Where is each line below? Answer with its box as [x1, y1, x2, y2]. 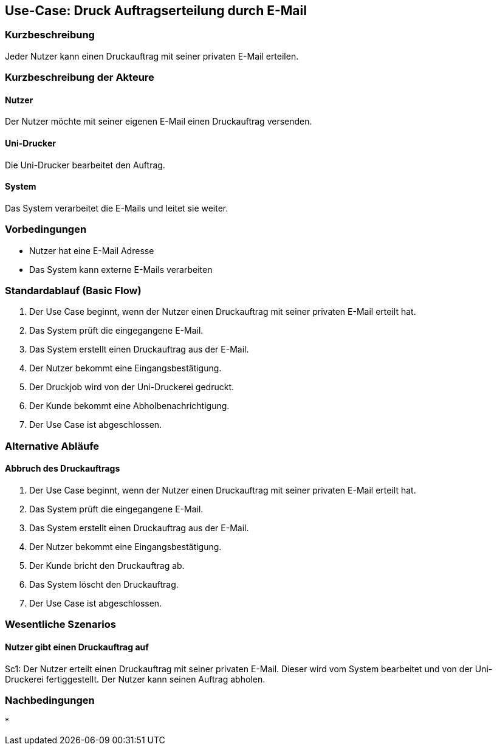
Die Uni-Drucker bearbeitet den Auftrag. [5, 159, 165, 170]
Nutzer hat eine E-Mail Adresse [29, 245, 154, 256]
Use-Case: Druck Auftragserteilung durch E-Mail [5, 3, 307, 18]
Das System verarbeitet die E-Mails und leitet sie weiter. [5, 202, 228, 213]
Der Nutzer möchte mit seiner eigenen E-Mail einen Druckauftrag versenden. [5, 116, 312, 127]
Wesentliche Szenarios [5, 618, 116, 631]
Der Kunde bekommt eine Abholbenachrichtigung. [29, 401, 230, 411]
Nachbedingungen [5, 693, 95, 706]
